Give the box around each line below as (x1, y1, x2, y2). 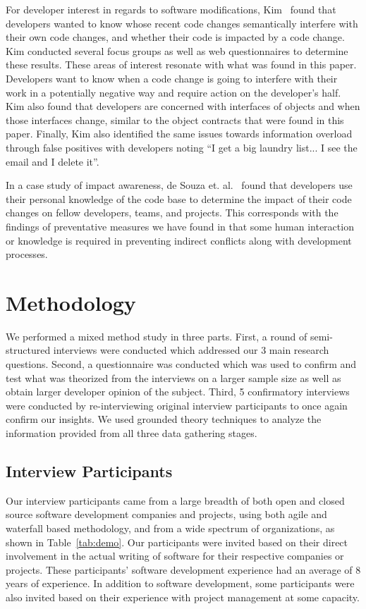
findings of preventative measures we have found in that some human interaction (6, 219, 354, 233)
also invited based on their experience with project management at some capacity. (6, 589, 360, 604)
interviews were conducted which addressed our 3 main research (53, 343, 329, 357)
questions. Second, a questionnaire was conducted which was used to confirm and (6, 357, 357, 371)
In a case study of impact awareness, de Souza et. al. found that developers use (6, 178, 353, 192)
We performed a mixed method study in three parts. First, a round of (6, 328, 307, 343)
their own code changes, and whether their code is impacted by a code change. (6, 30, 345, 44)
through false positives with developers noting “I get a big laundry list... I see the (6, 140, 358, 154)
